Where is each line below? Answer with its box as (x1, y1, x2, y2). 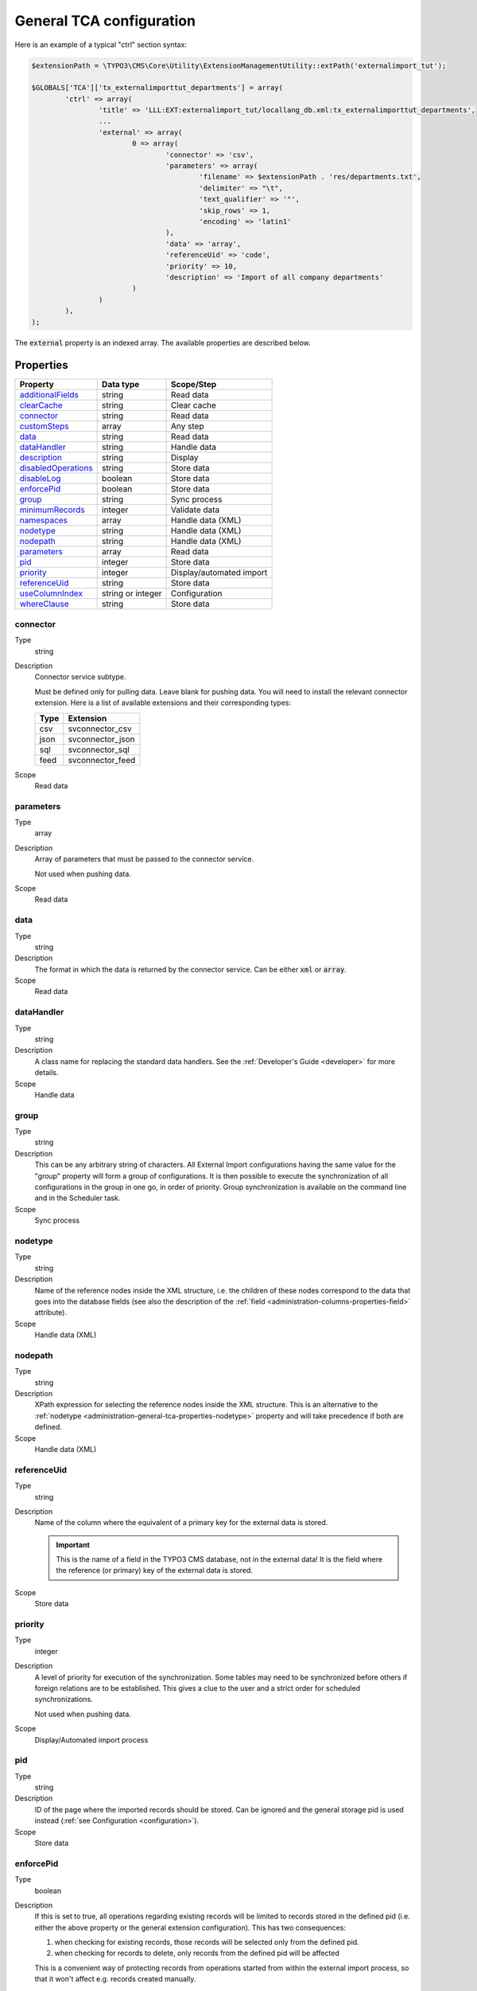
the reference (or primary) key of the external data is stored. (56, 1566, 254, 1575)
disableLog (19, 473, 61, 484)
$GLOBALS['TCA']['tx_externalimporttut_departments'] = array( (31, 84, 284, 92)
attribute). (34, 1308, 68, 1317)
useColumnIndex (19, 588, 83, 599)
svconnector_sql (68, 744, 130, 755)
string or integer (102, 588, 162, 599)
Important (56, 1539, 91, 1549)
